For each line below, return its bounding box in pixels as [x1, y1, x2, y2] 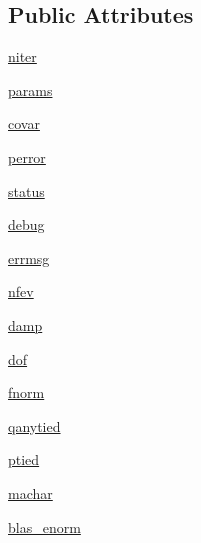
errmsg [8, 247, 50, 268]
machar [8, 482, 53, 503]
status [8, 180, 45, 201]
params [8, 79, 53, 100]
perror [8, 146, 46, 167]
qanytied [8, 415, 61, 436]
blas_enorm [8, 516, 81, 537]
